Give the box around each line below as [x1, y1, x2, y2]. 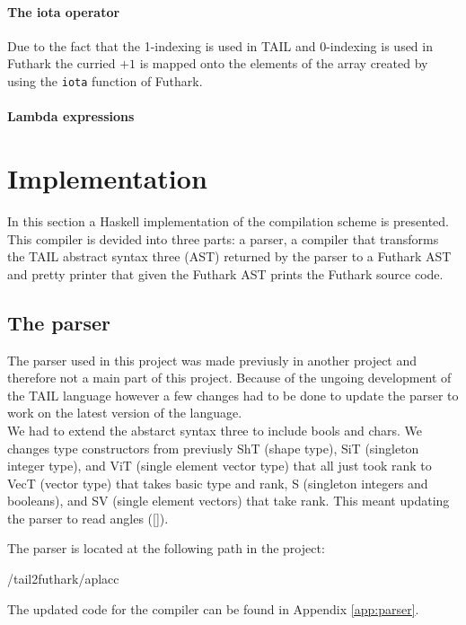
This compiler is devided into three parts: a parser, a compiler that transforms [7, 229, 439, 248]
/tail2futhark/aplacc [7, 569, 119, 588]
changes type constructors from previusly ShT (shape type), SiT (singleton [7, 438, 419, 457]
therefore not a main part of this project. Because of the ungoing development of [7, 368, 452, 387]
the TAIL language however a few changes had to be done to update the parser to [7, 385, 459, 404]
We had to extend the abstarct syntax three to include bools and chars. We [7, 420, 423, 439]
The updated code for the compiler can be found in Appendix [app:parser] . [7, 599, 419, 618]
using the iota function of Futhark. [7, 71, 203, 90]
